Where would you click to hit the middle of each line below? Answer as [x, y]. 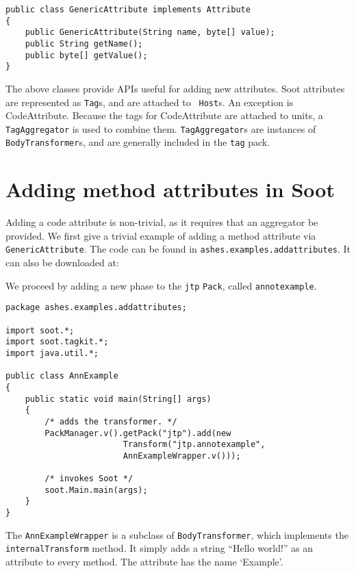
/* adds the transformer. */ [111, 421]
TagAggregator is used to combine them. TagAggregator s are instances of [161, 128]
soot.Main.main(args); [96, 490]
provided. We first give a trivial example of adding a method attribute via [161, 235]
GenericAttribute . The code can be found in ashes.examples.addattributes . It [178, 249]
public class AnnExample [62, 376]
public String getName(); [84, 43]
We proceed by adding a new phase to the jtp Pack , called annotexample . [161, 285]
